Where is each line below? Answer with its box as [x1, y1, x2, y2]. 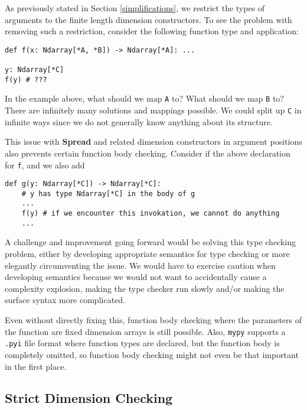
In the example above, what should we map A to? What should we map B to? [5, 92, 284, 105]
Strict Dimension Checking [5, 389, 173, 407]
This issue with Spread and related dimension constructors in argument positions [5, 135, 302, 148]
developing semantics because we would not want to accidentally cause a [5, 271, 267, 283]
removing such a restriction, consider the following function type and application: [5, 25, 299, 37]
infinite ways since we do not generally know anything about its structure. [5, 115, 273, 128]
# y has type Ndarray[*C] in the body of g [21, 189, 195, 198]
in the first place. [5, 360, 67, 372]
